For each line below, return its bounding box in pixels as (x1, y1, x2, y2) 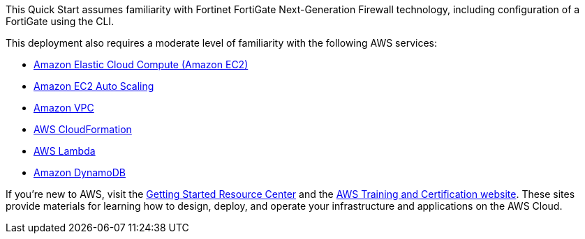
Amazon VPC (34, 102, 94, 114)
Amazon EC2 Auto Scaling (34, 80, 154, 92)
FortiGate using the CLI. (6, 15, 114, 27)
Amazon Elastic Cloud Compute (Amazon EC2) (34, 59, 249, 70)
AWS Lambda (34, 145, 96, 157)
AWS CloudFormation (34, 123, 132, 135)
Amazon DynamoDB (34, 167, 126, 178)
